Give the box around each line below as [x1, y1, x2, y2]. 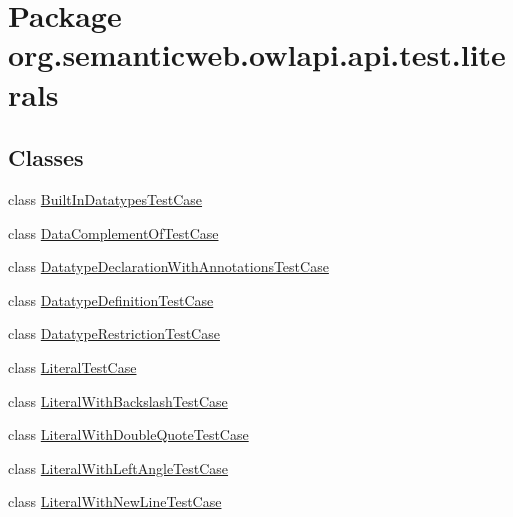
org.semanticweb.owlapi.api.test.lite [8, 34, 506, 75]
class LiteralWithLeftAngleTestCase [8, 457, 229, 478]
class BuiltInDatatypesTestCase [8, 188, 203, 209]
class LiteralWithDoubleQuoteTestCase [8, 424, 249, 445]
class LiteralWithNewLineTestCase [8, 491, 222, 512]
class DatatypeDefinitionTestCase [8, 289, 214, 310]
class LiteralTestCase [8, 356, 137, 377]
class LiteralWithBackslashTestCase [8, 390, 228, 411]
